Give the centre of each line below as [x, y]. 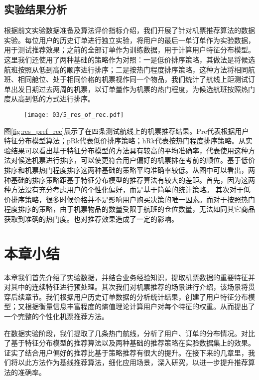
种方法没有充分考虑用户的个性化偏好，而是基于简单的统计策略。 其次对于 [124, 190]
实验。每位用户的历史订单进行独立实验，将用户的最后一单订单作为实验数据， [129, 40]
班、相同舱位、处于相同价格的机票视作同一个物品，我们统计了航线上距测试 [126, 79]
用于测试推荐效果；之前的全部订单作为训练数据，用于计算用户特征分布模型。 [129, 50]
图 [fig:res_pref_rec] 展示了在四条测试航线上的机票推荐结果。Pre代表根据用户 [127, 131]
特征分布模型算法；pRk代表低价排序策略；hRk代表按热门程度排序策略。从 [125, 141]
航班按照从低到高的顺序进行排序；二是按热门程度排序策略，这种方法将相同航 [129, 69]
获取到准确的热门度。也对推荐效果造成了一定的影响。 [91, 218]
